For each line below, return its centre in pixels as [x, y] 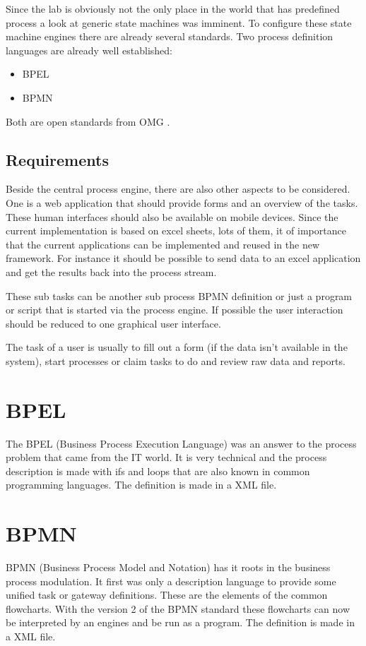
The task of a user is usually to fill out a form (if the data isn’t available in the [177, 347]
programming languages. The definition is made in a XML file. [141, 485]
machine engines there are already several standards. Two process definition [170, 36]
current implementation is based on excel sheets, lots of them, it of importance [176, 231]
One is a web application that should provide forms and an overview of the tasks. [182, 202]
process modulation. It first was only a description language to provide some [171, 581]
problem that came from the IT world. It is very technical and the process [166, 457]
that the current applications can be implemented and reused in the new [163, 244]
